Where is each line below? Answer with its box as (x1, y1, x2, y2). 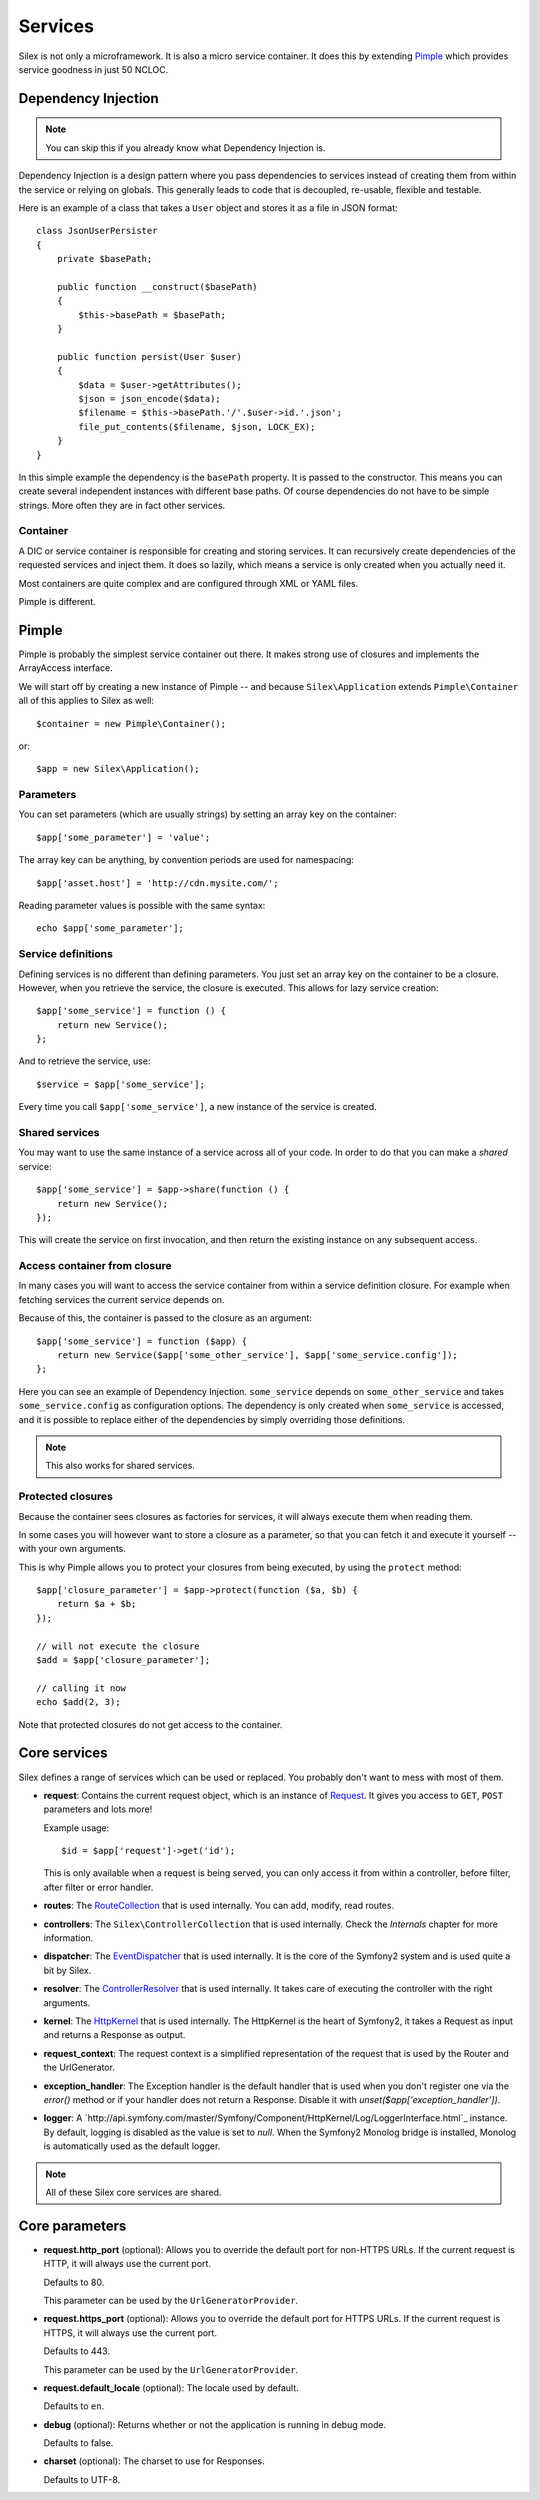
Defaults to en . (43, 2400, 105, 2412)
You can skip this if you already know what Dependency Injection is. (45, 141, 326, 154)
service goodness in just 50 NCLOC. (18, 63, 169, 75)
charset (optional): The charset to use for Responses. (43, 2455, 265, 2467)
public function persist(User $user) (56, 351, 242, 362)
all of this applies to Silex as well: (18, 695, 155, 707)
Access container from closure (18, 1259, 172, 1273)
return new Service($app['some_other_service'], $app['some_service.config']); (56, 1350, 459, 1361)
